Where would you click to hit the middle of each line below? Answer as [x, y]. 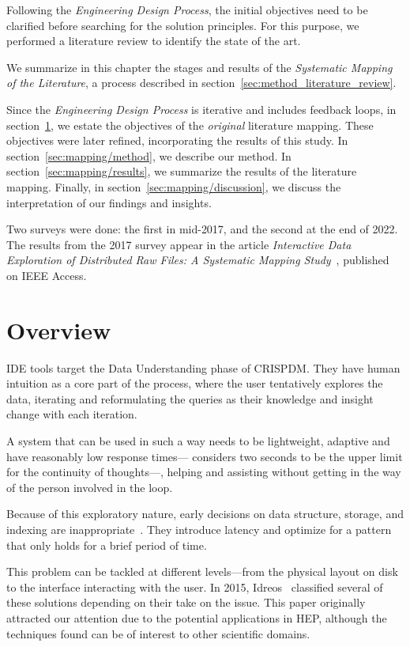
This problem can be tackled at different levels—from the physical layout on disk [202, 571]
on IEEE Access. [47, 275]
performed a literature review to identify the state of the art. [154, 41]
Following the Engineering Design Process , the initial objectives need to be [187, 9]
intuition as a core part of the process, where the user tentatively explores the [195, 383]
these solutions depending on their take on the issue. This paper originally [186, 602]
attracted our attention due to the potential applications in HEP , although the [197, 617]
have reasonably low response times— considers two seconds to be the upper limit [205, 456]
